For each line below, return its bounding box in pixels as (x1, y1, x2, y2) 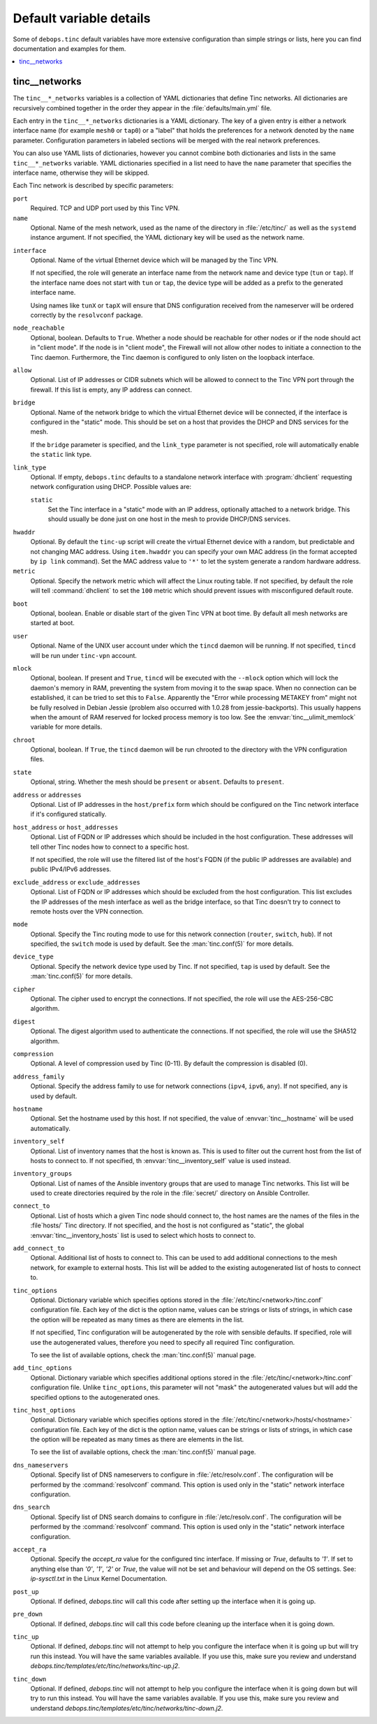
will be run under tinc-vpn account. (30, 651, 138, 659)
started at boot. (30, 619, 75, 627)
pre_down (13, 1610, 43, 1619)
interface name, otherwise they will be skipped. (13, 168, 149, 177)
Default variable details (13, 10, 151, 26)
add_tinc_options (13, 1364, 73, 1372)
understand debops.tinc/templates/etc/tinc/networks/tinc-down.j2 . (30, 1704, 223, 1712)
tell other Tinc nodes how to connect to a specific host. (30, 842, 189, 851)
